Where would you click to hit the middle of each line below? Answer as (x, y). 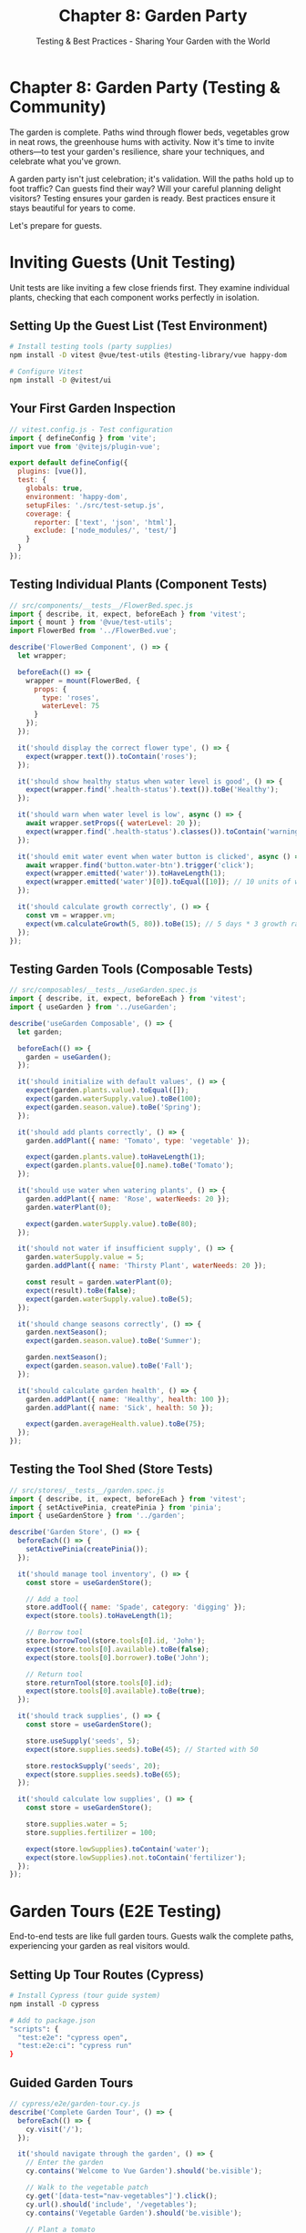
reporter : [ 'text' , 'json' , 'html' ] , (105, 522)
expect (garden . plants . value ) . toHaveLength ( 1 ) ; (116, 1157)
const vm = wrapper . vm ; (71, 915)
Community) (58, 107)
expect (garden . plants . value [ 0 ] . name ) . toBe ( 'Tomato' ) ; (130, 1166)
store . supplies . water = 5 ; (77, 1824)
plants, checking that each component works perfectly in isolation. (134, 297)
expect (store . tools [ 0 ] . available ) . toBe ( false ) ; (117, 1649)
